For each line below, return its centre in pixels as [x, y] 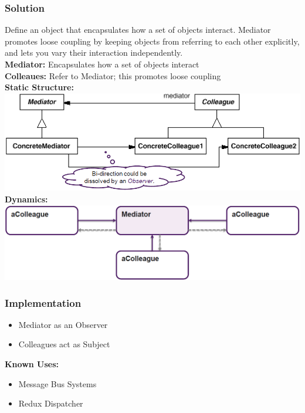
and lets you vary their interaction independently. [94, 53]
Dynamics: [26, 199]
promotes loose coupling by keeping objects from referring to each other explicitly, [152, 41]
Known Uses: [32, 363]
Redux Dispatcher [51, 403]
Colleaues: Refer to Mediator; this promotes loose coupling [113, 75]
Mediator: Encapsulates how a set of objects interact [102, 64]
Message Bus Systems [57, 383]
